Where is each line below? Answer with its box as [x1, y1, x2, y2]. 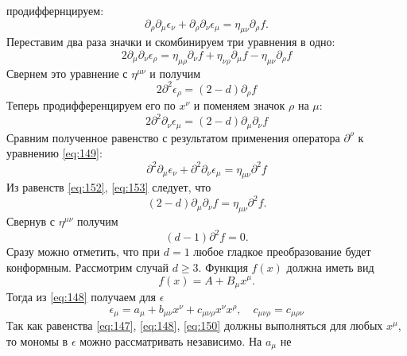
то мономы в [6, 332, 68, 349]
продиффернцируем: [6, 2, 104, 18]
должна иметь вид [286, 258, 374, 275]
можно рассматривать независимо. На [79, 332, 262, 349]
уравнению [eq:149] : [6, 145, 103, 161]
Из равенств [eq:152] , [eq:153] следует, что [6, 179, 211, 195]
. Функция [198, 258, 248, 275]
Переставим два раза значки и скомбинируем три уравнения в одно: [6, 33, 335, 50]
